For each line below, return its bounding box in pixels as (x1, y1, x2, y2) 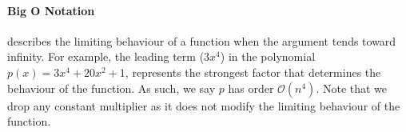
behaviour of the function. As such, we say (7, 79, 216, 96)
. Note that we (316, 79, 388, 96)
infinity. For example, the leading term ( (7, 48, 205, 65)
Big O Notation (7, 2, 95, 18)
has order (228, 79, 274, 96)
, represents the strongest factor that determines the (125, 63, 381, 80)
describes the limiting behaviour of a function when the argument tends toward (7, 32, 396, 49)
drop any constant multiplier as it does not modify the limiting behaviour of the (7, 97, 400, 114)
